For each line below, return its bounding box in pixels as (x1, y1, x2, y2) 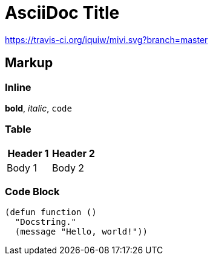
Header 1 (7, 147, 49, 159)
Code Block (5, 185, 60, 198)
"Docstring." (15, 217, 77, 227)
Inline (5, 81, 31, 93)
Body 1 (7, 161, 37, 174)
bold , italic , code (5, 102, 72, 113)
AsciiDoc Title (5, 2, 120, 23)
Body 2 (51, 161, 85, 174)
